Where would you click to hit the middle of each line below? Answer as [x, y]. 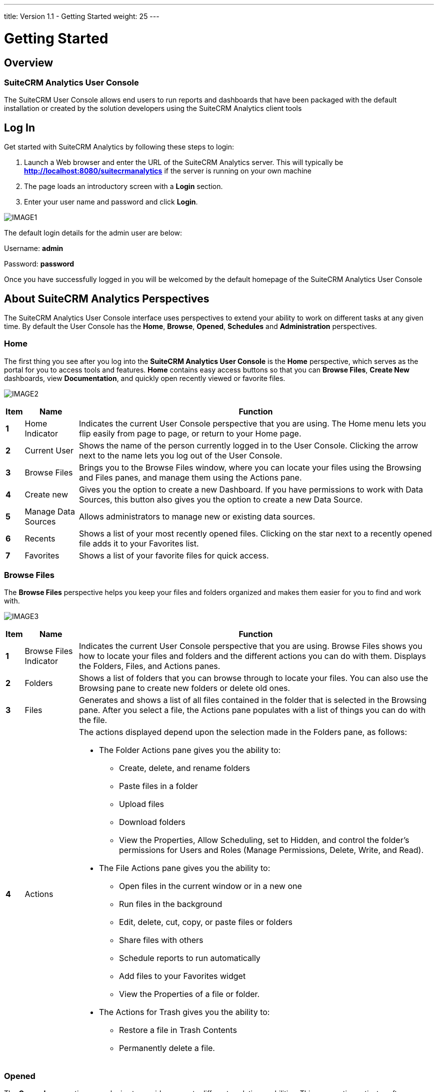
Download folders [152, 822]
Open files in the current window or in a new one [210, 886]
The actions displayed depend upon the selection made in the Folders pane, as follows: [243, 732]
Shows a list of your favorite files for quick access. [174, 555]
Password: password [39, 264]
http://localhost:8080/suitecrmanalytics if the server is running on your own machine [168, 171]
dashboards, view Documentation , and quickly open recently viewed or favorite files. [145, 378]
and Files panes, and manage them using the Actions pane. [190, 477]
